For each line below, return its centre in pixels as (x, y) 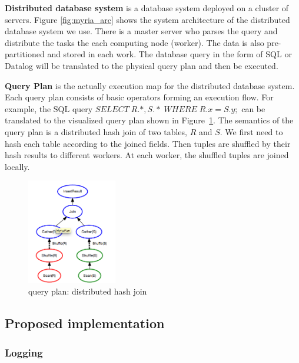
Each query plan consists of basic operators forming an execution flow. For (139, 97)
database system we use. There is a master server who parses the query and (141, 31)
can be (253, 108)
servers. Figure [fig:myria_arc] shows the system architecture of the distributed (147, 19)
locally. (17, 166)
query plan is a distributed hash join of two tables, (96, 131)
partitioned (25, 54)
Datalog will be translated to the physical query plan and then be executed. (142, 65)
